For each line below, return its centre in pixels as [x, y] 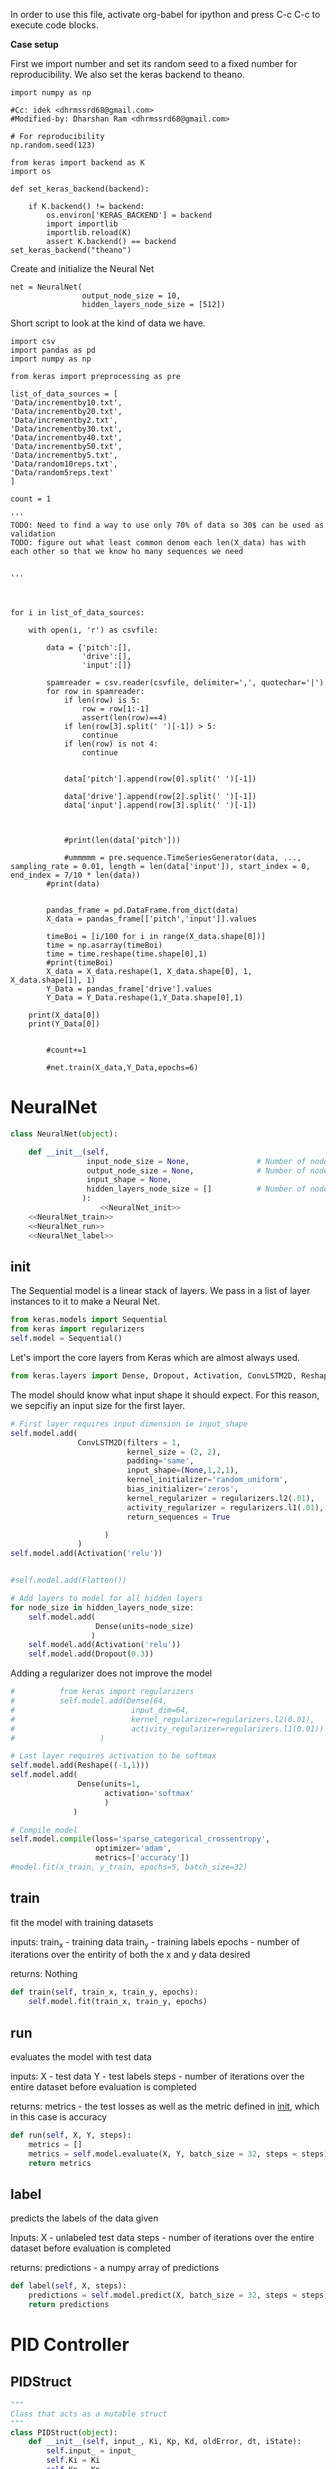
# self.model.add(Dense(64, [89, 1701]
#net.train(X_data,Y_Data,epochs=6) [122, 1068]
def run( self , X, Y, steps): [71, 2135]
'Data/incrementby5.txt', [64, 455]
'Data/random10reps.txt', [64, 464]
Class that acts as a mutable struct [89, 2414]
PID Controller [70, 2345]
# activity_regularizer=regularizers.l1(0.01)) [167, 1729]
